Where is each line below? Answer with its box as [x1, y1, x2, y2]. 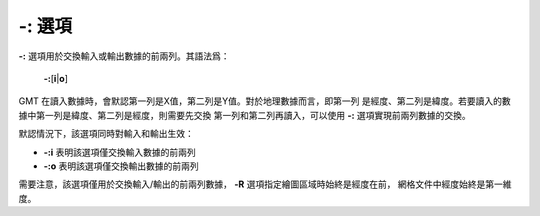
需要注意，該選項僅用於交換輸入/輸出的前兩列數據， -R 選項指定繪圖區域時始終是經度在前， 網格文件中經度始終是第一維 [18, 178, 512, 190]
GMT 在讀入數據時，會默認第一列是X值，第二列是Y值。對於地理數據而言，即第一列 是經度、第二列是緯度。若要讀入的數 [18, 95, 512, 107]
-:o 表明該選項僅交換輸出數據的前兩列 [43, 160, 199, 172]
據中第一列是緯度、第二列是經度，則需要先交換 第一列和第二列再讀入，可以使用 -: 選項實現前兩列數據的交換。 [18, 109, 472, 121]
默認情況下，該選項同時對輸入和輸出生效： [18, 128, 194, 140]
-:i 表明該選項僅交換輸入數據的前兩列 [43, 146, 196, 158]
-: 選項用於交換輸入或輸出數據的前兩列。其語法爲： [18, 50, 230, 62]
